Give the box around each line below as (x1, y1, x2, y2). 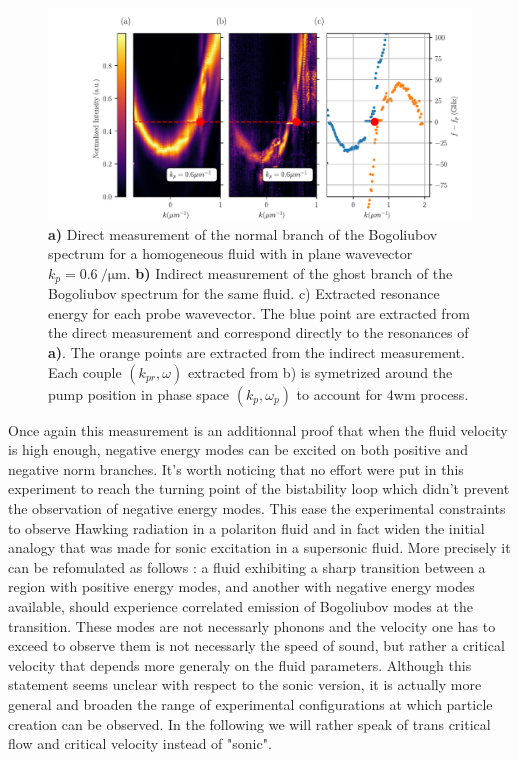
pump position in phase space (48, 383, 230, 404)
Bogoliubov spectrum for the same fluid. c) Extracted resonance (48, 283, 440, 304)
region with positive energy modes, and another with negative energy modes (8, 576, 475, 597)
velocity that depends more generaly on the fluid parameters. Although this (8, 654, 472, 675)
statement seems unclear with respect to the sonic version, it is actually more (8, 674, 482, 695)
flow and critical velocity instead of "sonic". (8, 733, 272, 754)
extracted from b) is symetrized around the (187, 361, 453, 382)
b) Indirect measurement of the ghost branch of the (135, 262, 453, 283)
